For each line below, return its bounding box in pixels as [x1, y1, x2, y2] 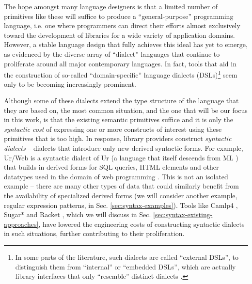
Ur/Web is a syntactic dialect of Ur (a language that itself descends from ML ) [4, 152, 238, 162]
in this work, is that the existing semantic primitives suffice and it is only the [4, 114, 234, 125]
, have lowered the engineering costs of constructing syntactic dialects [38, 219, 245, 229]
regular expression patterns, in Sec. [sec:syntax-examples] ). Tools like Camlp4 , [4, 200, 238, 210]
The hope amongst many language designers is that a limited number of [4, 1, 218, 11]
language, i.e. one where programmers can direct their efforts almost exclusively [4, 20, 240, 31]
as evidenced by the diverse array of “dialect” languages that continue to [4, 48, 220, 59]
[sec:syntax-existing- [153, 209, 213, 220]
